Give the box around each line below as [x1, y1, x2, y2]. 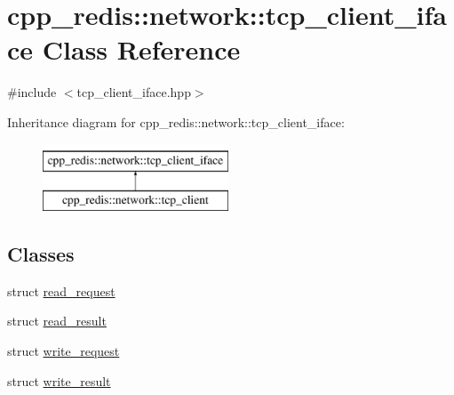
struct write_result [7, 371, 111, 390]
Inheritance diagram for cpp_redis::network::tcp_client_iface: [7, 112, 345, 131]
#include [7, 83, 57, 101]
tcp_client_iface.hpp [76, 83, 191, 101]
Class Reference [42, 31, 241, 68]
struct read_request [7, 281, 115, 300]
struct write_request [7, 342, 120, 360]
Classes [7, 240, 75, 268]
